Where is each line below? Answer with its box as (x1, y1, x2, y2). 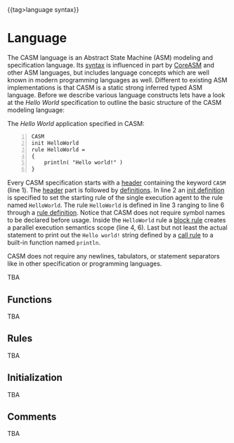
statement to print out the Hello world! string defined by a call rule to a (7, 231, 214, 239)
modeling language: (7, 106, 65, 114)
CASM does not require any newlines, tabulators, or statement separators (7, 252, 220, 261)
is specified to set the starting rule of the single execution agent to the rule (7, 194, 223, 202)
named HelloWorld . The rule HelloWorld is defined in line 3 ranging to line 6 (7, 201, 225, 209)
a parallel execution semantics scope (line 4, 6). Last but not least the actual (7, 223, 228, 232)
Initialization (7, 372, 63, 384)
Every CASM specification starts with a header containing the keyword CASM (7, 178, 226, 187)
